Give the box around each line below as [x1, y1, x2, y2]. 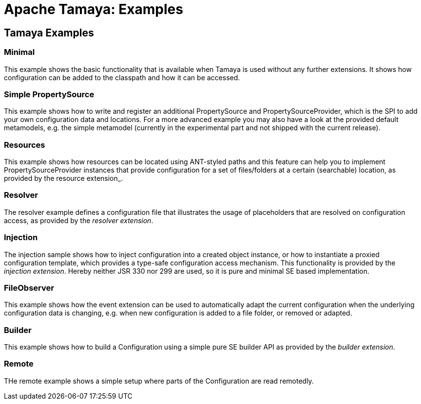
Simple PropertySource [4, 89, 95, 99]
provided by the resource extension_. [4, 174, 123, 183]
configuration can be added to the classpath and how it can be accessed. [4, 73, 240, 82]
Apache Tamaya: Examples [4, 1, 183, 18]
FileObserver [4, 282, 54, 293]
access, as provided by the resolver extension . [4, 216, 153, 225]
